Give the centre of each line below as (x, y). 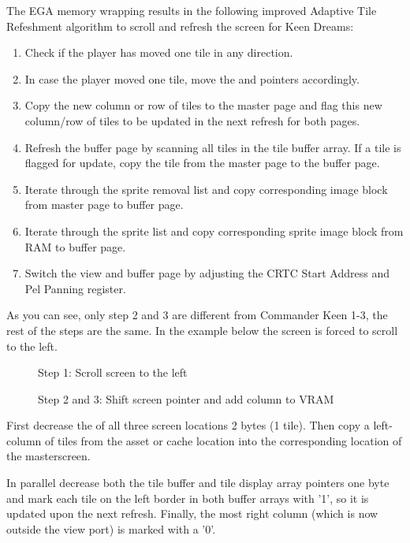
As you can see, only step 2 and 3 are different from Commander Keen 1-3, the (197, 315)
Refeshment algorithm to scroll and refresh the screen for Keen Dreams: (180, 26)
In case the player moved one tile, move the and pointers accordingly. (192, 78)
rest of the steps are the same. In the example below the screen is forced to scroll (202, 330)
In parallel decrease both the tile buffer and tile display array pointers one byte (198, 483)
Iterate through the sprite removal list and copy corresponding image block (206, 189)
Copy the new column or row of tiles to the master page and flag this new (203, 105)
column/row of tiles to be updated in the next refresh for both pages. (192, 120)
